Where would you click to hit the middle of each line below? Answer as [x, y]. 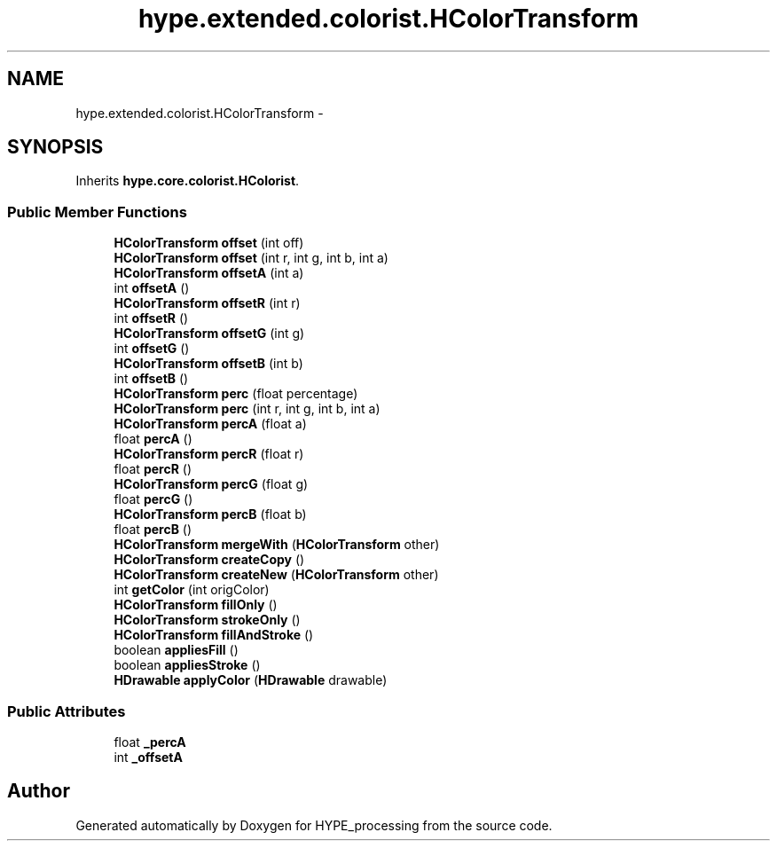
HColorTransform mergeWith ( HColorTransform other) [277, 545]
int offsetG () [152, 349]
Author [39, 791]
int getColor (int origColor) [192, 590]
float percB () [153, 530]
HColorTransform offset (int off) [209, 243]
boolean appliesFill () [176, 650]
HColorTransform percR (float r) [209, 454]
